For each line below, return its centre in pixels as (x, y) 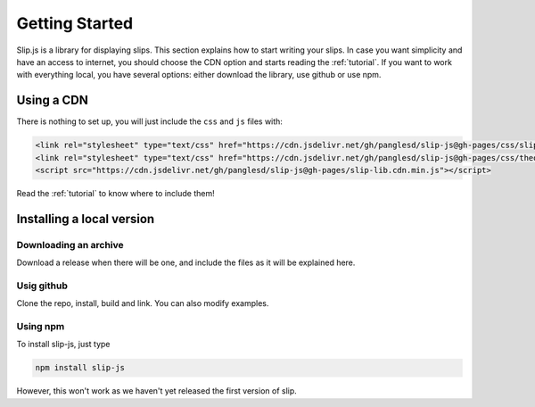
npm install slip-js (80, 368)
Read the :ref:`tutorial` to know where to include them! (115, 193)
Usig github (42, 286)
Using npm (41, 327)
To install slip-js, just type (63, 345)
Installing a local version (86, 219)
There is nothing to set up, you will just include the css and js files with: (149, 121)
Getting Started (75, 23)
